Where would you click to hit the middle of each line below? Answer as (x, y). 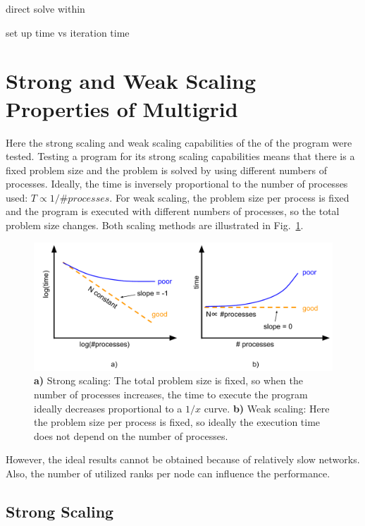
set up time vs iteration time (68, 32)
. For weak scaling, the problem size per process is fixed (229, 197)
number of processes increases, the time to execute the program (171, 394)
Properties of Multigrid (122, 108)
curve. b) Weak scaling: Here (267, 408)
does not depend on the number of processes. (131, 435)
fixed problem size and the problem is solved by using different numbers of (166, 170)
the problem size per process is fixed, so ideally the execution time (177, 422)
